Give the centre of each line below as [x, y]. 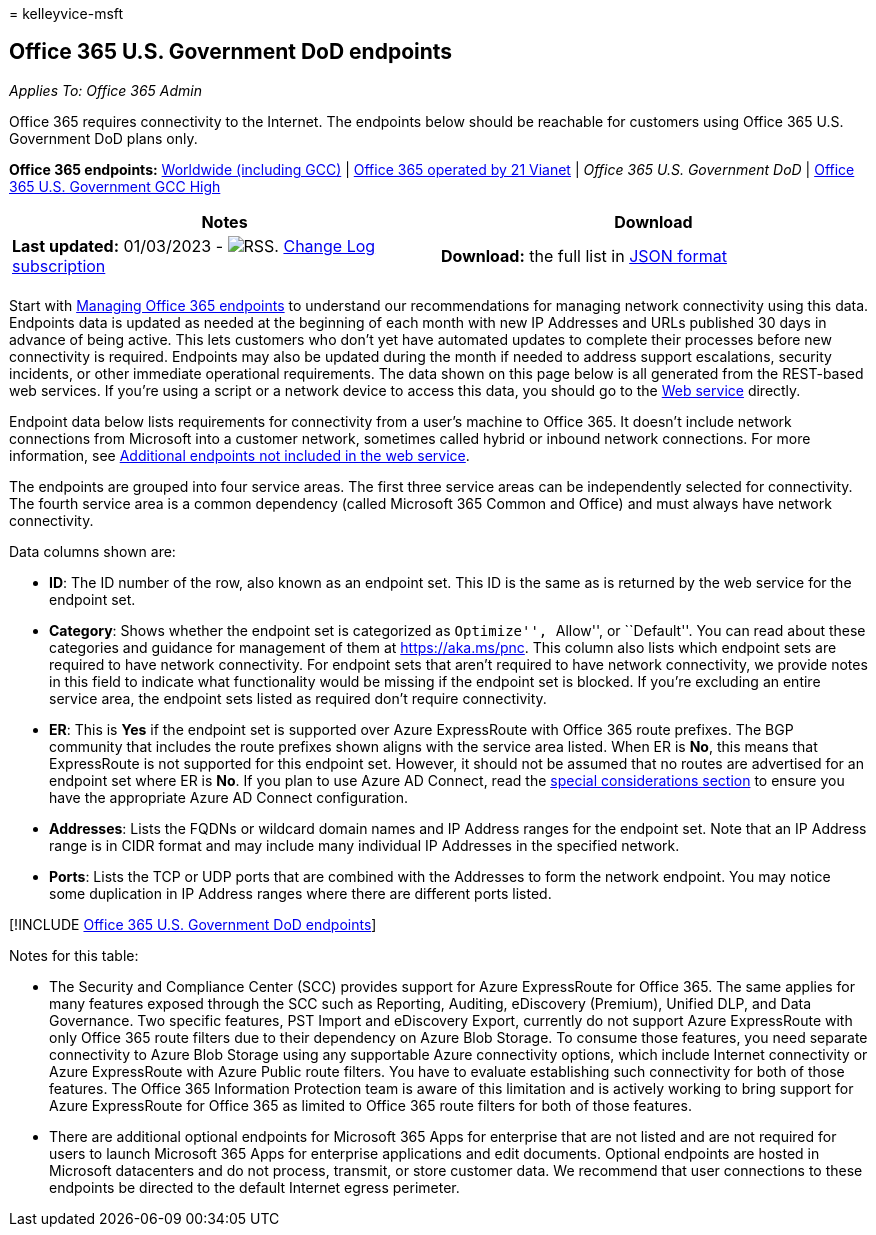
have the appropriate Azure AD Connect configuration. [229, 797]
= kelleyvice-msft [66, 13]
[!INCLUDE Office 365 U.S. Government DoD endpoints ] [193, 924]
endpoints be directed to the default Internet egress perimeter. [254, 1187]
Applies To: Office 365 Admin [106, 90]
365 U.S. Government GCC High [115, 186]
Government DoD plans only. [103, 138]
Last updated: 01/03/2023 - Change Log [194, 245]
